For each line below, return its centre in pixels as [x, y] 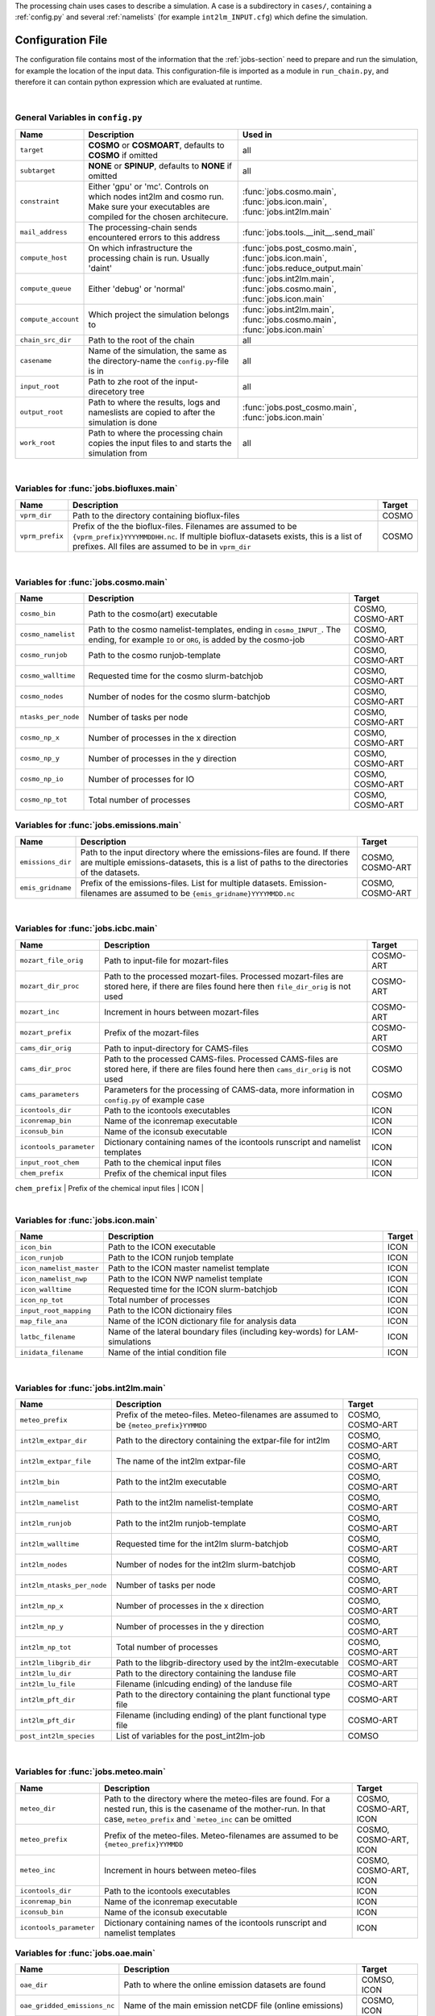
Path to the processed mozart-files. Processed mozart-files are [224, 976]
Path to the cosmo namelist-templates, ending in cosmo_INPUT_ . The [215, 629]
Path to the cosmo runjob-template [155, 655]
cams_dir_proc [46, 1069]
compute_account [50, 320]
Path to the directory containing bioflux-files [156, 515]
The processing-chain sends [143, 227]
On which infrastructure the [141, 248]
